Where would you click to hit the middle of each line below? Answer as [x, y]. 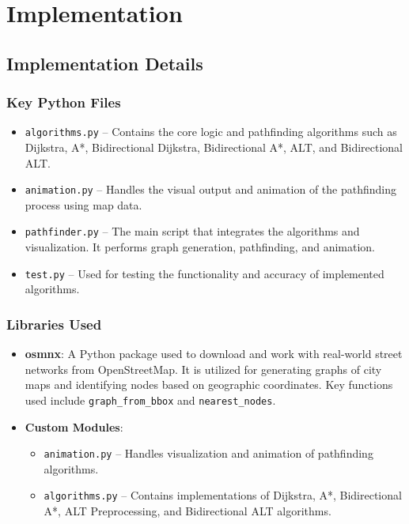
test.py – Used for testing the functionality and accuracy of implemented [204, 273]
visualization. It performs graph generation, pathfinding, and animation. [200, 247]
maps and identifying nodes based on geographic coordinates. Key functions [209, 385]
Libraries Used [54, 324]
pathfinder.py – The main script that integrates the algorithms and [192, 231]
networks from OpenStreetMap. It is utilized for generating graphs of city [203, 369]
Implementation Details [105, 63]
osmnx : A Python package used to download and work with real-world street [214, 354]
